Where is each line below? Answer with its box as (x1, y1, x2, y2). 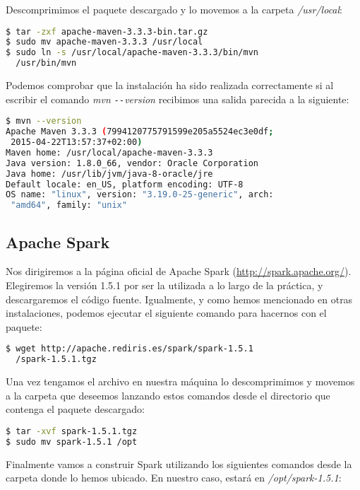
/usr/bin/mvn (16, 58, 77, 69)
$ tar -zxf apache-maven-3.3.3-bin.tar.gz (6, 26, 208, 37)
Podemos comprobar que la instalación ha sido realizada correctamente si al (6, 78, 334, 93)
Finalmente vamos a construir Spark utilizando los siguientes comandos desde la (6, 456, 352, 471)
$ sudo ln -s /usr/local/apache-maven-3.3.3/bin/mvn (6, 47, 258, 58)
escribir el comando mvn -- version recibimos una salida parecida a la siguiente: (6, 91, 349, 106)
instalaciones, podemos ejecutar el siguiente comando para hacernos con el (6, 305, 327, 320)
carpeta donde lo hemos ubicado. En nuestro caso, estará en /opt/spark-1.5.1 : (6, 470, 342, 485)
